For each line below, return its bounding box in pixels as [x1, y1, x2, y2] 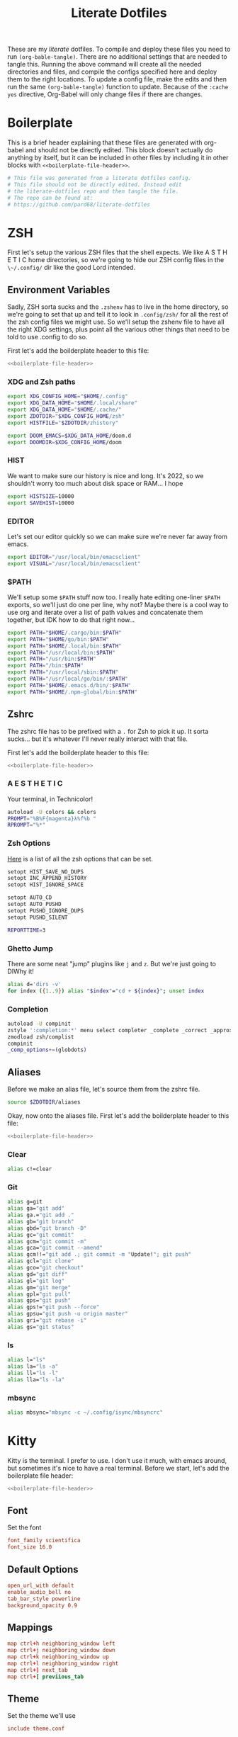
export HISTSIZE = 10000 [7, 492, 74, 500]
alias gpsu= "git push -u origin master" [7, 1311, 129, 1318]
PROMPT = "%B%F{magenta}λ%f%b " [7, 815, 97, 822]
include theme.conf [7, 1725, 65, 1733]
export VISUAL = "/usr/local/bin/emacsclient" [7, 560, 141, 567]
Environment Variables [7, 283, 110, 295]
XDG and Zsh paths [7, 377, 76, 387]
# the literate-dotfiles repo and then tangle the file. [7, 188, 179, 195]
